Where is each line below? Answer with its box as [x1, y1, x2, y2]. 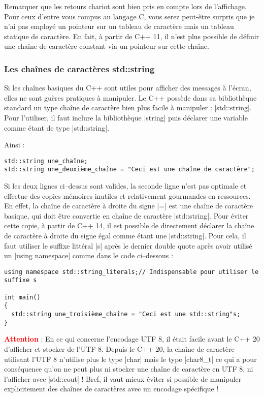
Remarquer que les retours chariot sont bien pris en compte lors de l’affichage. [4, 1, 247, 11]
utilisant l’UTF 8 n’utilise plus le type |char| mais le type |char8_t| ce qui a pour [4, 353, 257, 364]
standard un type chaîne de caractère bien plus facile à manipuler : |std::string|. [4, 102, 252, 113]
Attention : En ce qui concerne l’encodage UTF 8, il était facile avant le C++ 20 [4, 333, 260, 344]
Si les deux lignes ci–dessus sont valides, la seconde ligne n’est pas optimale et [4, 180, 247, 191]
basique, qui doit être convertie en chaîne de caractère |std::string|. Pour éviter [4, 210, 249, 221]
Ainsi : [4, 139, 25, 150]
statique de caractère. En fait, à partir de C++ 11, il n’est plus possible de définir [4, 30, 259, 41]
